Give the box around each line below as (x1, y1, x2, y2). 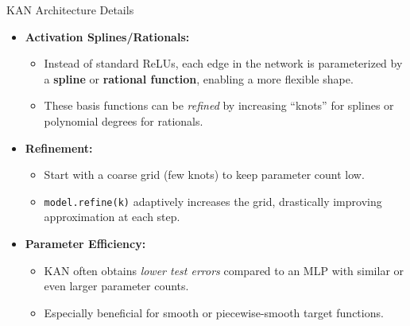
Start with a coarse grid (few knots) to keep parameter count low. (44, 166, 365, 183)
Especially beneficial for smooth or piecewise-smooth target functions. (44, 304, 384, 320)
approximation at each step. (44, 208, 180, 225)
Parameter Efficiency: (25, 235, 146, 251)
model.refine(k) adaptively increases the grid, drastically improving (44, 192, 382, 209)
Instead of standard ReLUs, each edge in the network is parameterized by (44, 55, 403, 72)
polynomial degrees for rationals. (44, 112, 203, 129)
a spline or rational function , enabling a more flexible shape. (44, 70, 354, 87)
